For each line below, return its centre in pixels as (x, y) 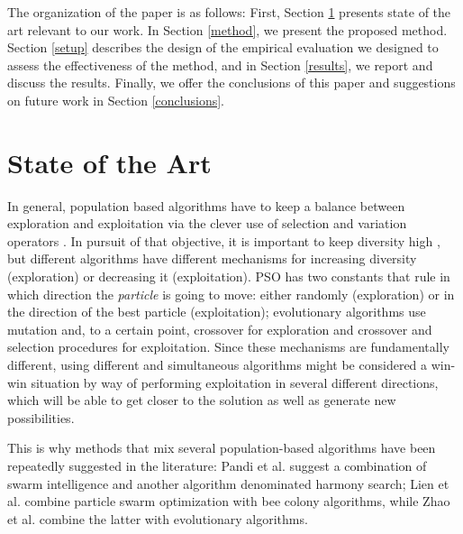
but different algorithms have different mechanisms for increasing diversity (212, 258)
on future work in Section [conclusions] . (116, 100)
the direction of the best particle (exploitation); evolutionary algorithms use (217, 312)
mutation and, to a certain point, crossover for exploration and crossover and (220, 329)
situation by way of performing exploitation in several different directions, (235, 382)
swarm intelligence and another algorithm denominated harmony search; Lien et (228, 483)
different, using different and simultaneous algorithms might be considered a (218, 365)
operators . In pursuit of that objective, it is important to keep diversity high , (224, 240)
